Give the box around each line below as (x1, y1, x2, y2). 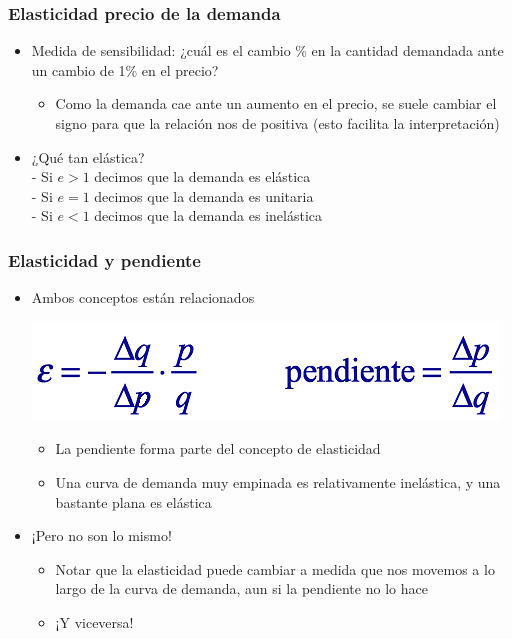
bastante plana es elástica (55, 491, 212, 512)
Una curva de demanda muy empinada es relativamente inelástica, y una (55, 471, 501, 492)
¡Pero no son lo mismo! (31, 525, 172, 546)
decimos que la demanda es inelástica (94, 205, 323, 226)
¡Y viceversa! (55, 611, 134, 632)
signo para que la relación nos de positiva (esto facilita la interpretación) (55, 113, 500, 133)
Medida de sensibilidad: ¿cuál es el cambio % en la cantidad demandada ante (31, 40, 504, 61)
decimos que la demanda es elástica (94, 166, 311, 187)
